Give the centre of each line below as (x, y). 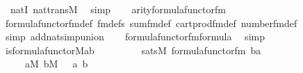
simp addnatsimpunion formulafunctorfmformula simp (135, 36)
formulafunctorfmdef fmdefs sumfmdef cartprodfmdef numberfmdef (151, 23)
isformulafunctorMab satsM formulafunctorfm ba (133, 50)
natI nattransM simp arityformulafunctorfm (118, 9)
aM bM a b (56, 64)
